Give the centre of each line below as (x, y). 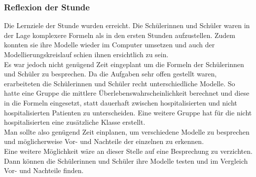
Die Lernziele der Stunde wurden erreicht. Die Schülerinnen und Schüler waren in (127, 25)
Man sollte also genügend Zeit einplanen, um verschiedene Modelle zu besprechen (127, 131)
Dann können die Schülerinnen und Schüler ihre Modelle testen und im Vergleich (126, 160)
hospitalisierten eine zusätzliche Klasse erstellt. (75, 122)
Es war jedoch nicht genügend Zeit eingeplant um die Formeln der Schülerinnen (124, 64)
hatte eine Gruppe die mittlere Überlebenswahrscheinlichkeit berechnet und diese (127, 93)
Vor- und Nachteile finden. (44, 170)
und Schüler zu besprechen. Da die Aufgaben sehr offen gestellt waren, (110, 74)
